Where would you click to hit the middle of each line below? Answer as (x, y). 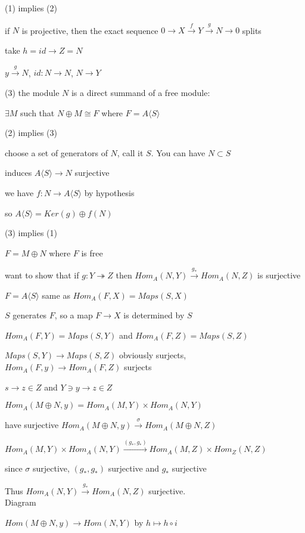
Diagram (21, 502)
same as (56, 295)
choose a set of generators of (56, 152)
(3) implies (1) (31, 233)
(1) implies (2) (31, 8)
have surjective (32, 425)
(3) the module (32, 92)
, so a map (74, 315)
